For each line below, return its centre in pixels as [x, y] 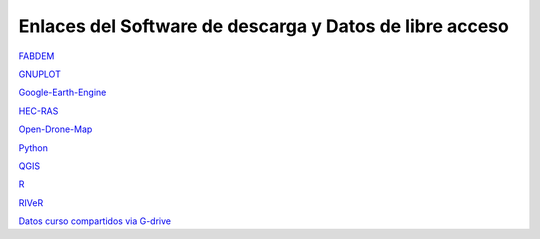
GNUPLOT [40, 74]
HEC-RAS [38, 111]
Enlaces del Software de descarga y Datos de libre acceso [263, 26]
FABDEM [36, 56]
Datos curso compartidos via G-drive [95, 221]
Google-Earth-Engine [62, 92]
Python [33, 147]
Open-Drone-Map [55, 129]
